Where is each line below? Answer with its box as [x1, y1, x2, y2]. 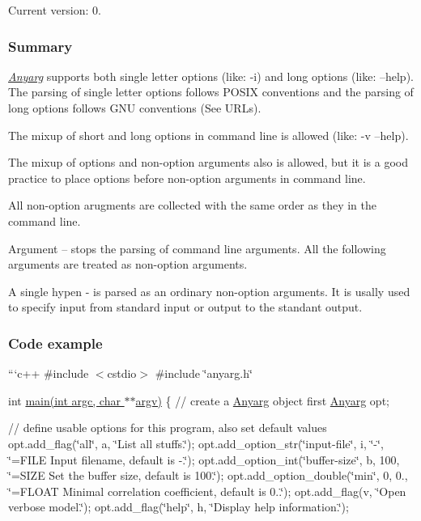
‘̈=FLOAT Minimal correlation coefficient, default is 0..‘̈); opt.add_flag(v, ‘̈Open [8, 482, 406, 499]
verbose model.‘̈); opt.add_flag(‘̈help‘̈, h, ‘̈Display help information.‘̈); [8, 498, 349, 515]
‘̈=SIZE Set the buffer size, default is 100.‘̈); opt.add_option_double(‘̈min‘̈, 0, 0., [8, 467, 408, 484]
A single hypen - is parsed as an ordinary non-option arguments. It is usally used [8, 282, 410, 299]
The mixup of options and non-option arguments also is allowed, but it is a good [8, 154, 408, 171]
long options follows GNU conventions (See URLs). [8, 100, 262, 116]
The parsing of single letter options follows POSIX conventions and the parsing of [8, 83, 414, 100]
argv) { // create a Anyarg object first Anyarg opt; [135, 392, 389, 409]
